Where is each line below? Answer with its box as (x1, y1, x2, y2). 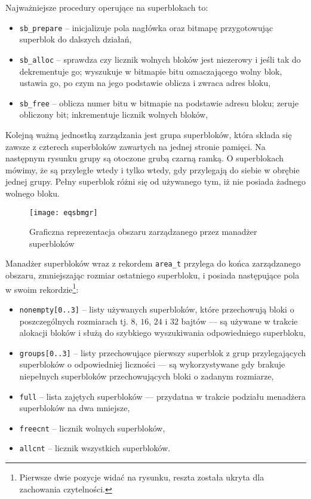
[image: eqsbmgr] (29, 208, 98, 217)
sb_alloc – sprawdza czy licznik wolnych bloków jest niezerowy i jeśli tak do (19, 53, 301, 65)
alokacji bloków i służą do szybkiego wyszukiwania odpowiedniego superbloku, (19, 326, 306, 339)
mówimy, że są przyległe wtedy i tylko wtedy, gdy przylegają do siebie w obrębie (5, 163, 300, 176)
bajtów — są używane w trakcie (181, 314, 298, 327)
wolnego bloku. (5, 186, 60, 199)
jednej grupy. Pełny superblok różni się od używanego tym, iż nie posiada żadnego (5, 175, 306, 188)
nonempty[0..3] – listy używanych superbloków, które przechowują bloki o (19, 302, 294, 315)
